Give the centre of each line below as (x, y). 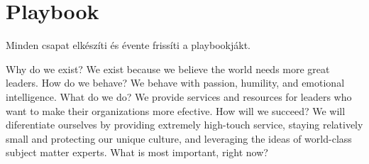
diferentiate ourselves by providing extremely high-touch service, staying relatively (184, 125)
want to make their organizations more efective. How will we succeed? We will (176, 110)
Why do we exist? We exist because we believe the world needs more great (168, 69)
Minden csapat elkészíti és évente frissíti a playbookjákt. (128, 45)
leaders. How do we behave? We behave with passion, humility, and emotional (175, 83)
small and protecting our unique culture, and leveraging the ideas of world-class (179, 138)
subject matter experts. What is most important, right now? (137, 152)
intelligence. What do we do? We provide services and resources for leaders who (179, 96)
